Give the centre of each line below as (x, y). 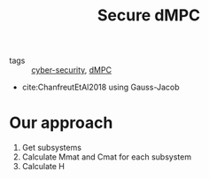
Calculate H (43, 167)
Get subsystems (52, 148)
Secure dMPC (149, 16)
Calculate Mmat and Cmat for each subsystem (107, 157)
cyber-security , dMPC (72, 70)
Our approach (61, 123)
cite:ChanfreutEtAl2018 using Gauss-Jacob (101, 87)
